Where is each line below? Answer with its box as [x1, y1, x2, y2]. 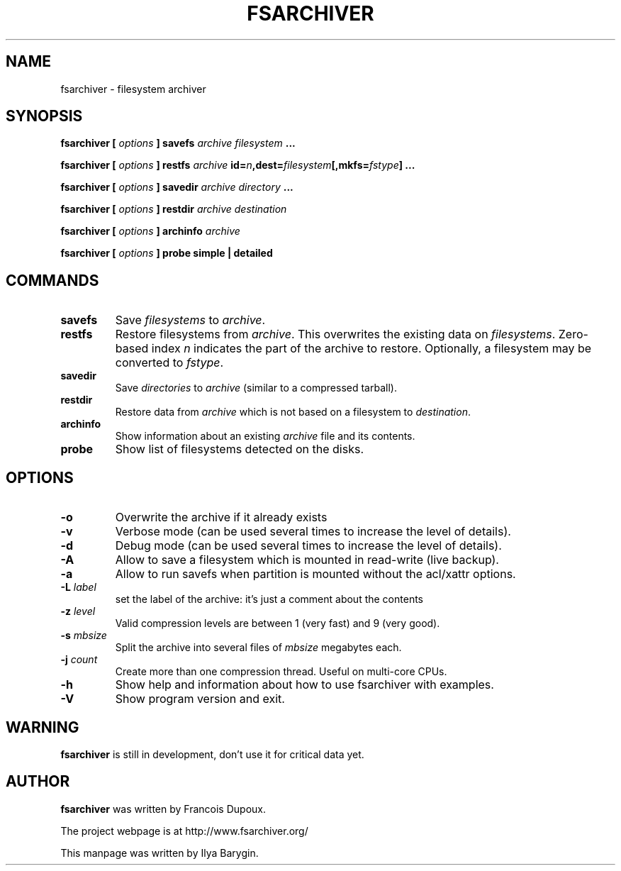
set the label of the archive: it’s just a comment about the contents [115, 593, 423, 606]
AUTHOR [6, 772, 70, 791]
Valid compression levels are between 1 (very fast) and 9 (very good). [115, 617, 440, 630]
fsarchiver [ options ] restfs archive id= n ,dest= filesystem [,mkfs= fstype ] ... [60, 159, 415, 172]
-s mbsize [60, 629, 107, 642]
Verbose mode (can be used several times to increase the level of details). [115, 524, 511, 539]
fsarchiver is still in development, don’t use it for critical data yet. [60, 748, 364, 760]
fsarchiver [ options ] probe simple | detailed [60, 247, 273, 260]
